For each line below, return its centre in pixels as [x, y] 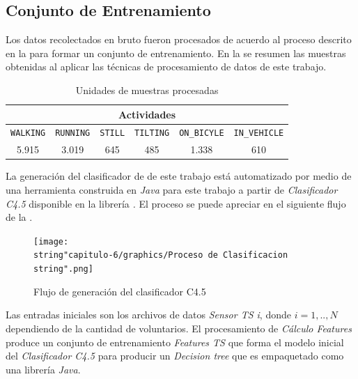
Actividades [147, 114]
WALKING [28, 133]
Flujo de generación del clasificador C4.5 [120, 291]
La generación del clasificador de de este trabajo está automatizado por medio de [179, 176]
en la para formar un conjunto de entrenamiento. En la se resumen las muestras [176, 53]
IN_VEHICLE [259, 133]
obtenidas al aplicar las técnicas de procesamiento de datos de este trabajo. [166, 67]
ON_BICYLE [202, 133]
